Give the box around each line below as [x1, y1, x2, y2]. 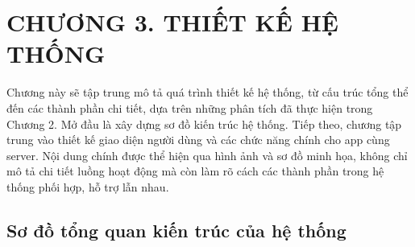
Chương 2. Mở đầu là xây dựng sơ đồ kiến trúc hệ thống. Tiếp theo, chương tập [6, 115, 402, 132]
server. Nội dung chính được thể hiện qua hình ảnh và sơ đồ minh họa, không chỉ [6, 146, 408, 163]
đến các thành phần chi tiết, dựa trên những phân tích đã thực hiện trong [6, 99, 373, 116]
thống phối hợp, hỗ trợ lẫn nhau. [6, 178, 169, 195]
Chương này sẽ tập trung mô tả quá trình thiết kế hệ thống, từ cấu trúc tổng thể [6, 84, 409, 101]
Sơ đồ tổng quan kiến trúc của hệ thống [6, 217, 347, 242]
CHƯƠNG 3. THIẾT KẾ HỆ [6, 6, 339, 39]
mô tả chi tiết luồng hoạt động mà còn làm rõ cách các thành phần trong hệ [6, 163, 384, 179]
